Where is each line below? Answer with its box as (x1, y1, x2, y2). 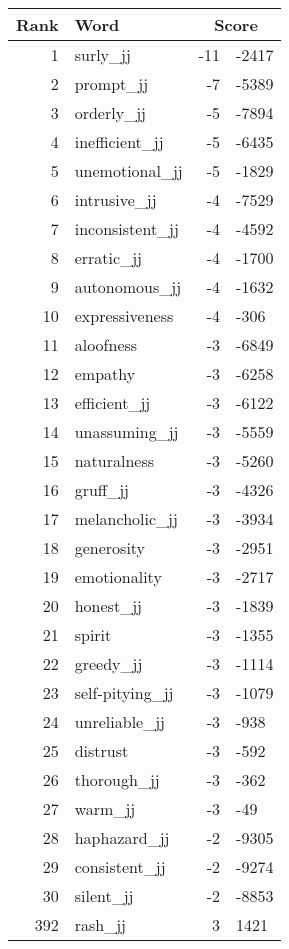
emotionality (74, 565, 162, 588)
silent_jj (74, 884, 134, 907)
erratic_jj (74, 246, 142, 269)
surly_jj (74, 43, 131, 66)
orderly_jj (74, 101, 146, 124)
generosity (74, 536, 146, 559)
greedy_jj (74, 652, 143, 675)
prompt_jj (74, 72, 149, 95)
